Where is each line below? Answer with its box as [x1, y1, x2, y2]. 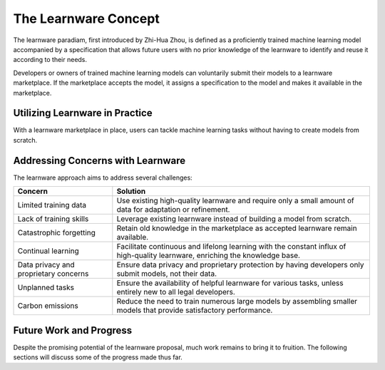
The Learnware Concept [13, 11, 160, 26]
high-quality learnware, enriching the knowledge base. [116, 250, 301, 260]
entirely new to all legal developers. [116, 287, 235, 297]
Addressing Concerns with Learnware [13, 154, 186, 167]
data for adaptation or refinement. [116, 205, 230, 215]
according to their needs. [13, 56, 88, 64]
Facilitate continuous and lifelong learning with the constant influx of [116, 242, 346, 252]
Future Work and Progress [13, 324, 132, 336]
